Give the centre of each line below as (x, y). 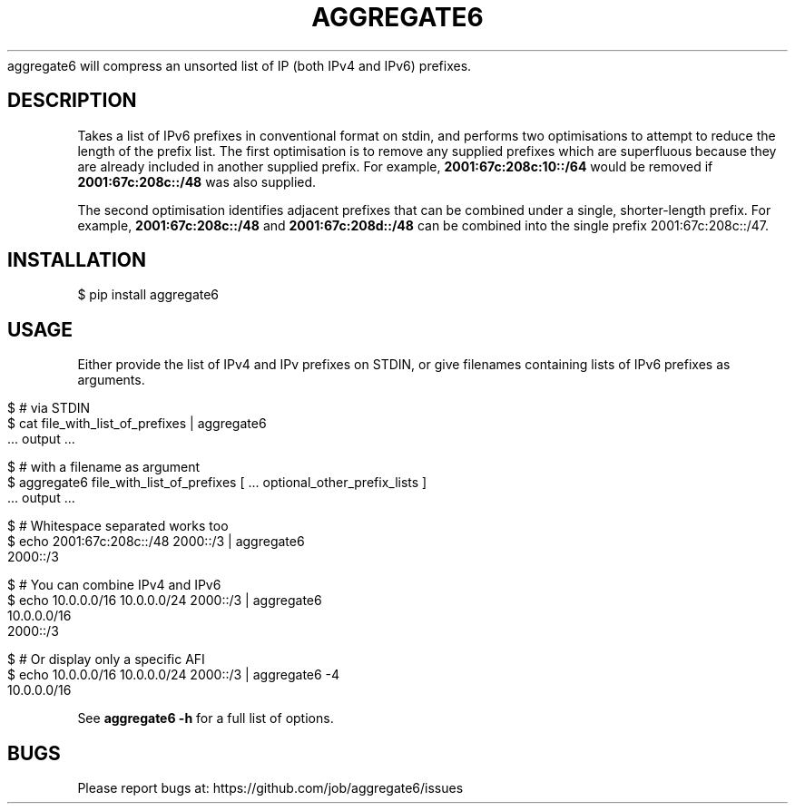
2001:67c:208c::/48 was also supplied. (197, 181)
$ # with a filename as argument (104, 467)
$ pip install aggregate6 (148, 295)
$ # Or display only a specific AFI (106, 660)
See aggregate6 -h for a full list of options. (206, 718)
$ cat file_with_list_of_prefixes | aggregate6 (137, 424)
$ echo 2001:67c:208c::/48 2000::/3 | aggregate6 (156, 542)
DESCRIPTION (72, 101)
